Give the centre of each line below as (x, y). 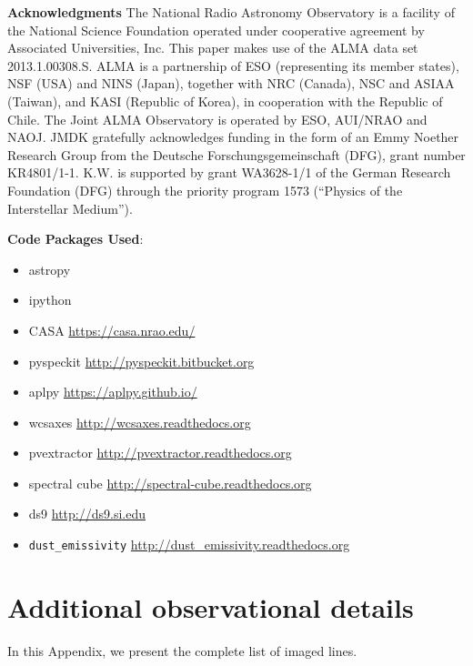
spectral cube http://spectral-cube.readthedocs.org (170, 483)
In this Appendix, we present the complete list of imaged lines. (182, 650)
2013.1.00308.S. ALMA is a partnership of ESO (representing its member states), (233, 65)
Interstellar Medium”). (70, 208)
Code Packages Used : (75, 239)
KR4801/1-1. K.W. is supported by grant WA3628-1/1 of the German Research (229, 172)
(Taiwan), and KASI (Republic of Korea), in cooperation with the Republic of (225, 101)
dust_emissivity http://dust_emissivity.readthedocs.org (189, 545)
